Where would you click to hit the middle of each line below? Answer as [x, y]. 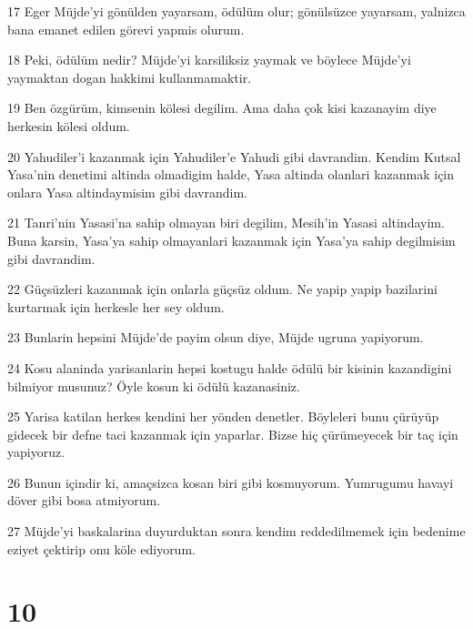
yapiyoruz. [36, 452]
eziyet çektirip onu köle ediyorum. [101, 548]
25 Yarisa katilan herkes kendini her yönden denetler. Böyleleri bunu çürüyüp [223, 416]
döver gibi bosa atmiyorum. [84, 500]
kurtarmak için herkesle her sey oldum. [116, 306]
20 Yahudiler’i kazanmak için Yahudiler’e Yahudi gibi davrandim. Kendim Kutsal [234, 156]
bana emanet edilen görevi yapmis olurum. [126, 29]
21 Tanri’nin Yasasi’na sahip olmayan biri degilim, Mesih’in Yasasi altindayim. [226, 223]
